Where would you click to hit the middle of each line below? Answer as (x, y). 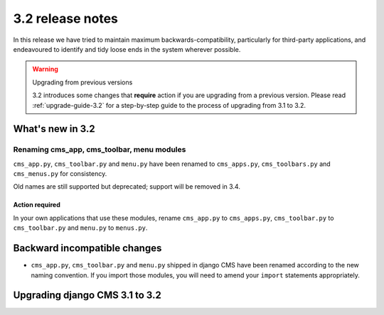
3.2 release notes (66, 18)
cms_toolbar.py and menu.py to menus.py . (80, 228)
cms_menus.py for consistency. (60, 174)
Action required (37, 205)
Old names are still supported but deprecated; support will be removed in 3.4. (127, 187)
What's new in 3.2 (54, 129)
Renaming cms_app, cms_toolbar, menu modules (100, 150)
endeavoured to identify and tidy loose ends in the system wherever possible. (127, 49)
